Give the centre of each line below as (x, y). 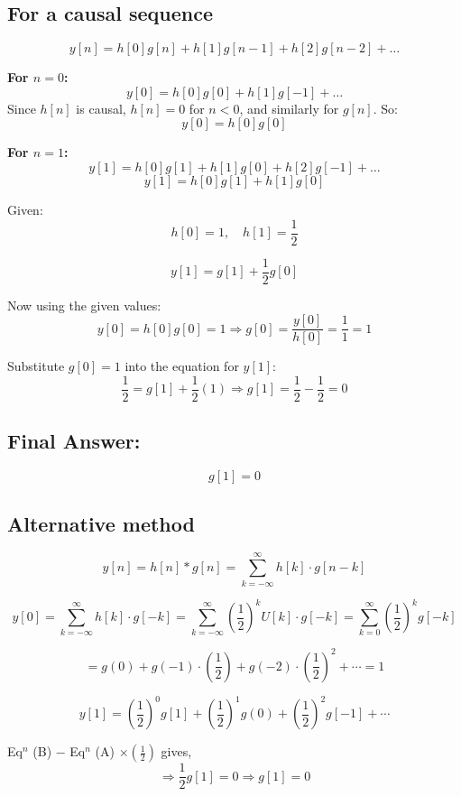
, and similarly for (289, 108)
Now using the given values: (84, 305)
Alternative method (101, 523)
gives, (176, 751)
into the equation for (182, 366)
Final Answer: (74, 441)
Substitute (36, 366)
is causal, (101, 108)
